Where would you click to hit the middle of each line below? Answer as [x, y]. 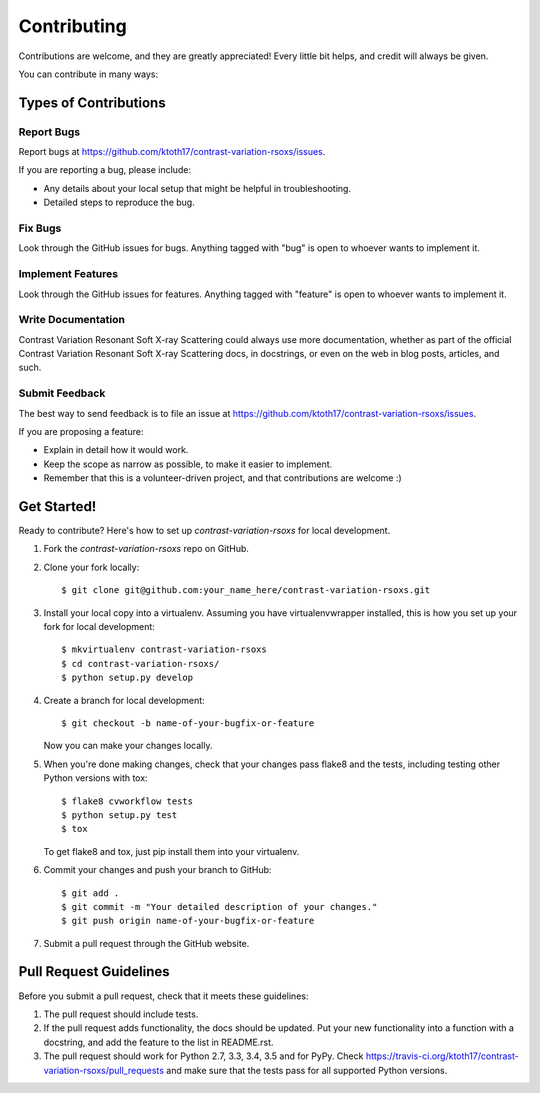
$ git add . [90, 893]
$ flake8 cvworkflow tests [127, 801]
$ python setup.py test [119, 814]
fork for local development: [99, 627]
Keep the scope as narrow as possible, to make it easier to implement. [188, 464]
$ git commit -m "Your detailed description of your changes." [219, 906]
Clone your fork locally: [91, 567]
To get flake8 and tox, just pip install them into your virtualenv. [171, 851]
